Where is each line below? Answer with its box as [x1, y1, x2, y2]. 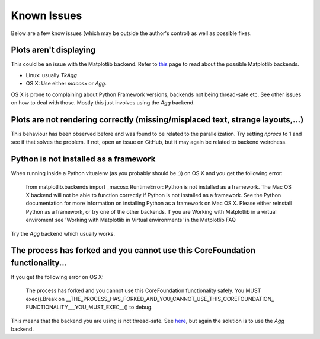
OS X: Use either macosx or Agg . [25, 80, 107, 87]
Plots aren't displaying [11, 45, 96, 55]
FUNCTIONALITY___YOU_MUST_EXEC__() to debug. [25, 303, 153, 311]
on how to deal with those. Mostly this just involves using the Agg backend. [11, 99, 195, 106]
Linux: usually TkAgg [25, 71, 77, 78]
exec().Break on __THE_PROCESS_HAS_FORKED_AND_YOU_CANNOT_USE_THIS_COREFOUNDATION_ [25, 295, 274, 302]
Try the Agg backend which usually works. [11, 230, 116, 237]
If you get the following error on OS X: [11, 274, 104, 281]
